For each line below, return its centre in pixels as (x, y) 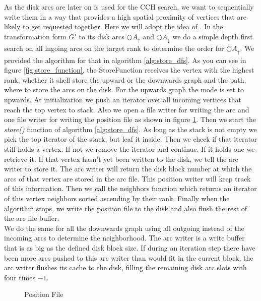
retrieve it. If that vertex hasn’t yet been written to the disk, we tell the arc (121, 159)
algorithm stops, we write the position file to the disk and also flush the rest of (126, 208)
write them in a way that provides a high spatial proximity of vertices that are (125, 16)
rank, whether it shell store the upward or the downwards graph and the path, (125, 79)
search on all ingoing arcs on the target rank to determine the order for (114, 48)
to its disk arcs (102, 36)
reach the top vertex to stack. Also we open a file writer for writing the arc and (127, 109)
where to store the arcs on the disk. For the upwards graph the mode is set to (124, 89)
